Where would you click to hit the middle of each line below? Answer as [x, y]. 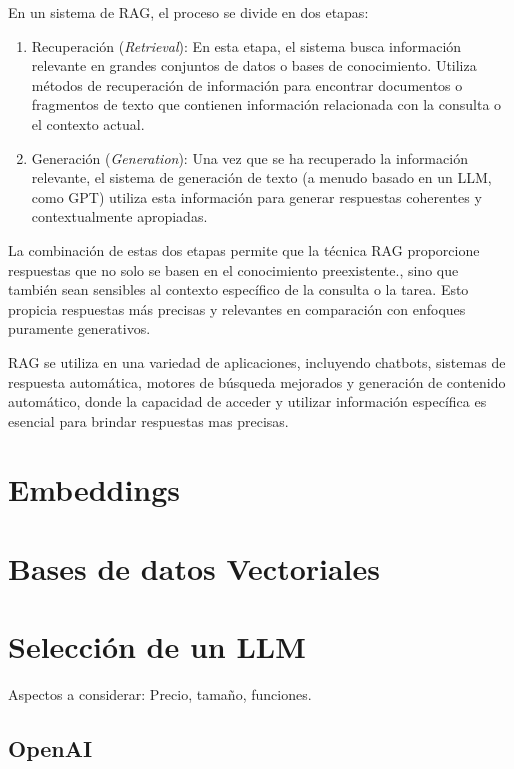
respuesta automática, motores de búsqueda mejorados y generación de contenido [257, 381]
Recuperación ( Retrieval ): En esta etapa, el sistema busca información [246, 45]
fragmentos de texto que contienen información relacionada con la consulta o [266, 104]
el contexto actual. [88, 123]
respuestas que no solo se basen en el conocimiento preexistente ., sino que [233, 269]
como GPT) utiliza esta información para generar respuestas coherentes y [256, 196]
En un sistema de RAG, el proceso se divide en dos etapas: [188, 12]
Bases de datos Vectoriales [194, 567]
